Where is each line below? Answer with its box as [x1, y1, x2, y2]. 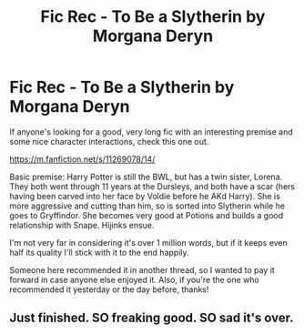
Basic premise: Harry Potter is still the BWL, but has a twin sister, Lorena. [9, 171, 283, 182]
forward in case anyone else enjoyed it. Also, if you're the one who [9, 274, 259, 285]
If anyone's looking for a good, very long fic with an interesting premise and [9, 126, 293, 137]
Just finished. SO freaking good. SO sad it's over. [9, 310, 294, 326]
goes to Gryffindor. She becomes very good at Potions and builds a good [9, 209, 284, 220]
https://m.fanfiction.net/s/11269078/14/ [9, 153, 156, 165]
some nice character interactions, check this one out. [9, 136, 209, 147]
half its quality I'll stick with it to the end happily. [9, 247, 189, 258]
